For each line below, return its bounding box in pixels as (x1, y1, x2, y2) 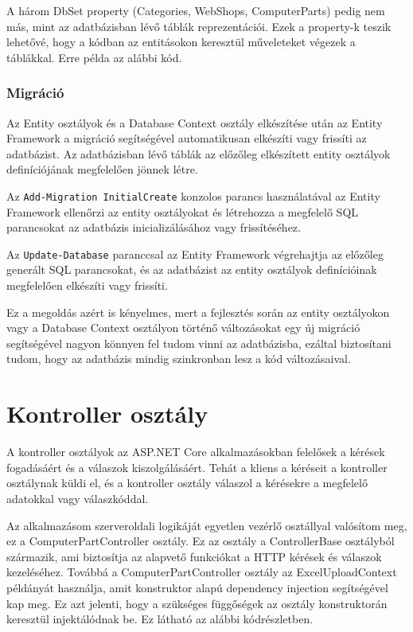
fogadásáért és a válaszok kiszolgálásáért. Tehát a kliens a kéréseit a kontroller (6, 458, 388, 475)
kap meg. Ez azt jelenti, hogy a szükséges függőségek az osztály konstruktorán (6, 595, 388, 611)
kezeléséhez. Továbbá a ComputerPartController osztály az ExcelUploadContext (6, 564, 397, 580)
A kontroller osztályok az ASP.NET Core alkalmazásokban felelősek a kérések (6, 443, 385, 460)
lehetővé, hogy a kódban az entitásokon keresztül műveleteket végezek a (6, 33, 356, 50)
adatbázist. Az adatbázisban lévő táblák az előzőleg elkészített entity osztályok (6, 145, 391, 162)
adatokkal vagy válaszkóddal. (6, 490, 149, 506)
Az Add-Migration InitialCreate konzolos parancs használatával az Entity (6, 187, 380, 204)
